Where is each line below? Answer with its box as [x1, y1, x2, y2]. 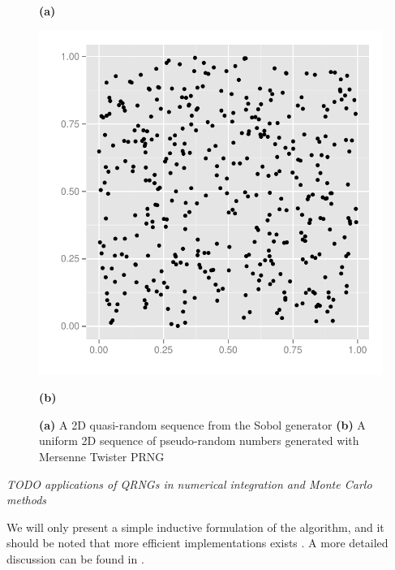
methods [6, 491, 47, 508]
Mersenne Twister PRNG [39, 447, 165, 464]
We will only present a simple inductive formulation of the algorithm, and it [6, 518, 384, 535]
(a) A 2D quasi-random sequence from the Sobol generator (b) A [39, 416, 366, 433]
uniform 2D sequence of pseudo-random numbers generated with [39, 432, 359, 449]
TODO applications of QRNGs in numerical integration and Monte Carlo [6, 475, 372, 492]
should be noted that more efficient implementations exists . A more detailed [6, 534, 389, 551]
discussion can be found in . [6, 550, 144, 567]
